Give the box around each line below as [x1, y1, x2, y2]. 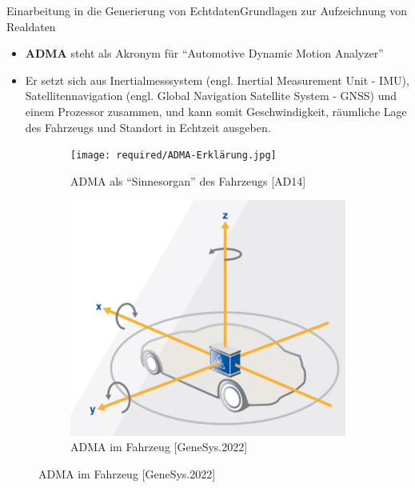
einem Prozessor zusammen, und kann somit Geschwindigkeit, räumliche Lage [25, 102, 407, 119]
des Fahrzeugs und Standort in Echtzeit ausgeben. [25, 118, 271, 135]
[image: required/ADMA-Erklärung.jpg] [70, 150, 277, 162]
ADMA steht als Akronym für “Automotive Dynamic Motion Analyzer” [25, 45, 384, 62]
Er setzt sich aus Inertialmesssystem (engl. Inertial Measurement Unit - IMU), [25, 71, 409, 88]
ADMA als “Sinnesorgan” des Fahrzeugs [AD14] [70, 172, 306, 189]
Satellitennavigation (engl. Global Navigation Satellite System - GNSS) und [25, 87, 397, 104]
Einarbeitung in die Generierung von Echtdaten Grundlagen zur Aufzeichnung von [6, 2, 408, 18]
